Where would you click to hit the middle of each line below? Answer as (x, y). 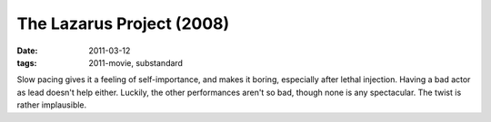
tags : (27, 62)
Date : (27, 51)
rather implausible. (52, 105)
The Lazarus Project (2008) (123, 23)
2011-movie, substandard (136, 62)
